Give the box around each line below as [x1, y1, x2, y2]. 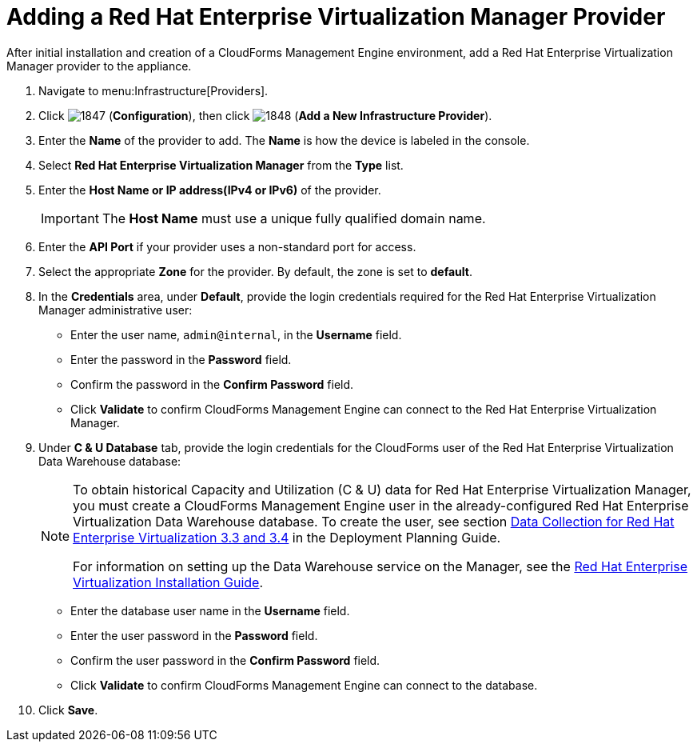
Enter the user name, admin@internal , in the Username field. [70, 327, 402, 342]
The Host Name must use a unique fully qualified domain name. [102, 210, 486, 226]
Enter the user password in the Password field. [70, 628, 318, 642]
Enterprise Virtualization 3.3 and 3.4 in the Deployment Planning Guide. [73, 529, 501, 546]
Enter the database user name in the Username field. [70, 603, 350, 618]
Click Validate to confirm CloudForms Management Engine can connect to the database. [70, 678, 538, 692]
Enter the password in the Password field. [70, 352, 292, 366]
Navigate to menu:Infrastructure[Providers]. [38, 83, 269, 98]
